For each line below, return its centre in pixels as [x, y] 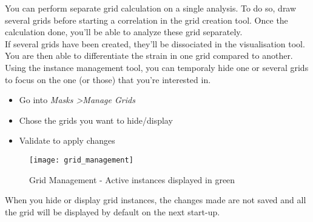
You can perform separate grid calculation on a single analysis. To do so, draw [151, 8]
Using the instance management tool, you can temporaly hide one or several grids [157, 67]
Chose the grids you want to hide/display [96, 120]
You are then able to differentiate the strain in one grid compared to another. [149, 55]
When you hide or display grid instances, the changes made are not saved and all [156, 200]
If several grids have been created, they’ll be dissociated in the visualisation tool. [155, 43]
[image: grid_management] [81, 160]
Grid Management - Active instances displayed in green [132, 179]
